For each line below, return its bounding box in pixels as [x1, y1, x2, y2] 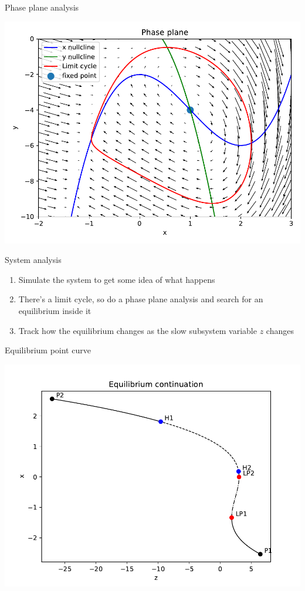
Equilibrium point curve [5, 344, 91, 356]
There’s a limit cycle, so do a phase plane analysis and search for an [18, 293, 263, 305]
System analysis [5, 254, 62, 266]
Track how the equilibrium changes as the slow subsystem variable [18, 324, 257, 336]
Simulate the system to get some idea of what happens [18, 273, 215, 285]
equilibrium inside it [18, 304, 91, 316]
